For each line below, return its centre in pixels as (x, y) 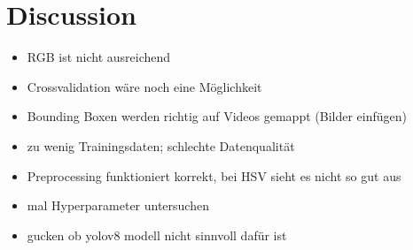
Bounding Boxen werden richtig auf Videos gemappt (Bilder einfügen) (217, 116)
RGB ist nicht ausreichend (99, 57)
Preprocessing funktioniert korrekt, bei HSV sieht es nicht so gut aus (214, 175)
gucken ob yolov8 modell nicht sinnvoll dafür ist (157, 235)
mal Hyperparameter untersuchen (118, 205)
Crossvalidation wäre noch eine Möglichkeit (144, 86)
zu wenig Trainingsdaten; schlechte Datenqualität (161, 145)
